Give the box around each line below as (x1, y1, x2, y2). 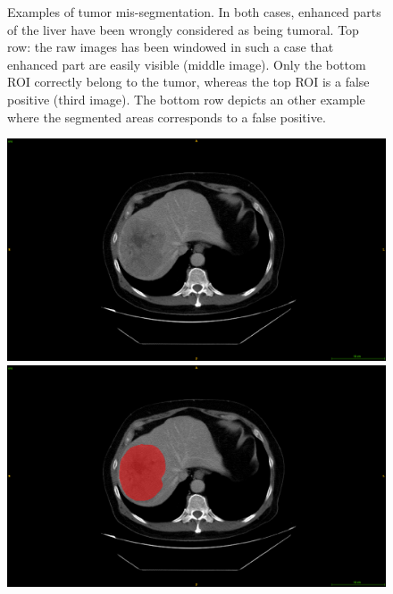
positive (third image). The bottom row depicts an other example (7, 89, 365, 108)
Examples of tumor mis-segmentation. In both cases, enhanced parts (7, 3, 381, 21)
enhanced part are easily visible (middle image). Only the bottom (7, 54, 366, 73)
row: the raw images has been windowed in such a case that (7, 38, 334, 56)
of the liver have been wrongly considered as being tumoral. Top (7, 20, 359, 38)
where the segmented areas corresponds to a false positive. (7, 107, 326, 126)
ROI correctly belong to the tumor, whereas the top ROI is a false (7, 72, 370, 91)
